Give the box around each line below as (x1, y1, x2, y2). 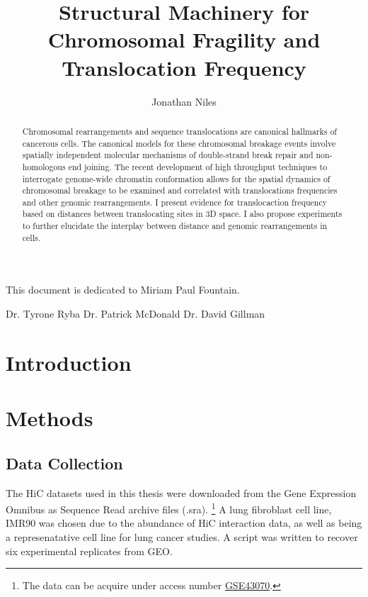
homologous (22, 160, 66, 172)
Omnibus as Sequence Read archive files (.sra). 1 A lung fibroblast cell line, (6, 500, 332, 516)
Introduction (6, 347, 132, 376)
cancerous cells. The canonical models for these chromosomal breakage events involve (22, 137, 336, 149)
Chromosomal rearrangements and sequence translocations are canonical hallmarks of (22, 125, 337, 137)
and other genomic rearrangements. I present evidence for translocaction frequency (22, 196, 327, 208)
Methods (6, 403, 93, 433)
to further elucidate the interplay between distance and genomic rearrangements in (22, 220, 328, 232)
